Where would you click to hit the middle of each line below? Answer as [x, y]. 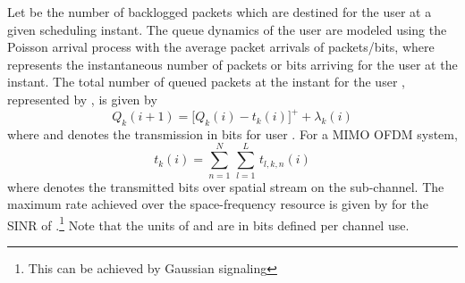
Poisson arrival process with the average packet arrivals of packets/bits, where [221, 47]
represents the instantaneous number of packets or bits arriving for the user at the [232, 64]
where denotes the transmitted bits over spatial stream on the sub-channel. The [226, 186]
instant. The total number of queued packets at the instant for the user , [206, 82]
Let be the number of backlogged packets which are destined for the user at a [220, 12]
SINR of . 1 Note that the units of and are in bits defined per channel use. [208, 223]
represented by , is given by [82, 99]
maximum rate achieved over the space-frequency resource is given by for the [218, 204]
